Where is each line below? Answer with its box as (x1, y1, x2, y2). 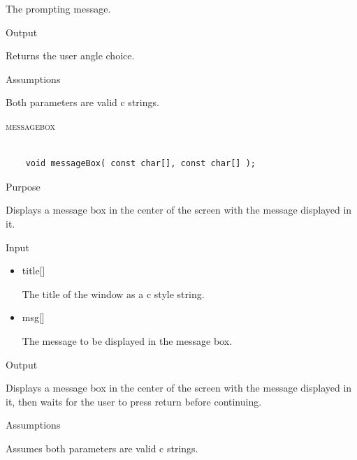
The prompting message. (6, 1, 111, 15)
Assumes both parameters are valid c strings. (6, 440, 198, 455)
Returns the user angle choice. (6, 48, 135, 63)
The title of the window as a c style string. (22, 286, 205, 301)
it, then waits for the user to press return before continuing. (6, 394, 262, 408)
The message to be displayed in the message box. (22, 333, 232, 348)
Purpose (6, 179, 41, 193)
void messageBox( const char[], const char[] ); (25, 158, 256, 169)
